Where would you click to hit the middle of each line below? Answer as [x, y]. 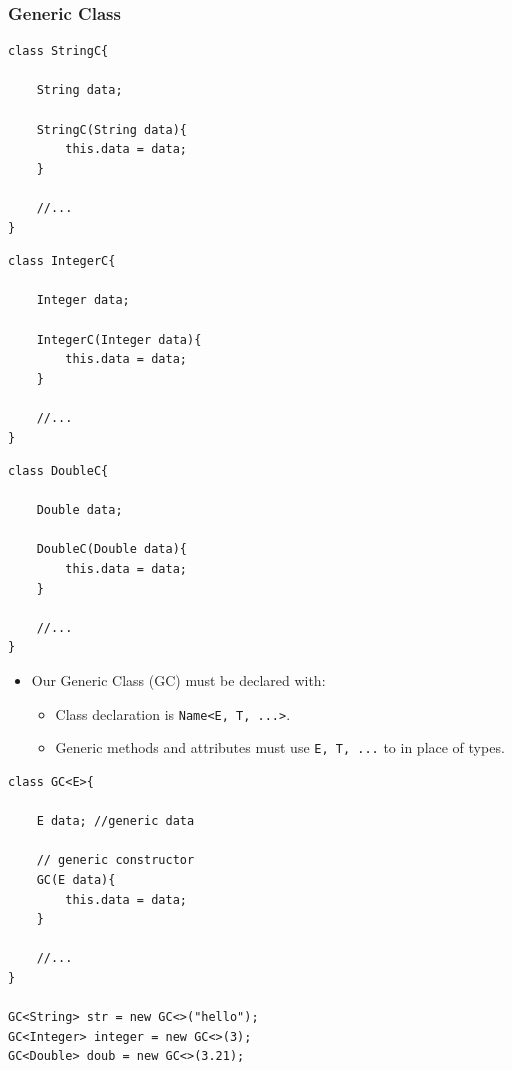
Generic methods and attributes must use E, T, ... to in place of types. [280, 747]
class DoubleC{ [58, 471]
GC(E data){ [76, 879]
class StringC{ [58, 51]
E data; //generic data [115, 821]
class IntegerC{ [62, 261]
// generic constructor [115, 860]
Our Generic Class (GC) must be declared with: [178, 680]
